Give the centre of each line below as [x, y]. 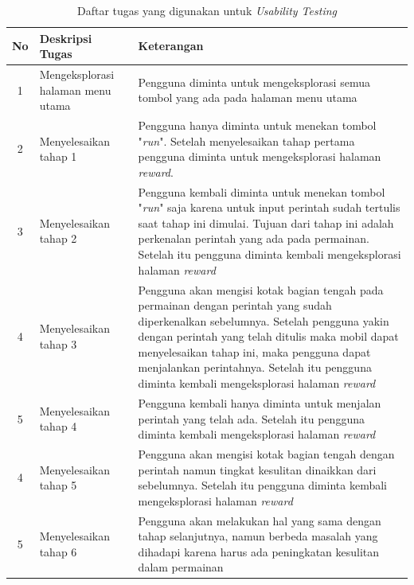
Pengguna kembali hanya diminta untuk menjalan [260, 402]
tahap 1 [58, 156]
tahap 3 [58, 344]
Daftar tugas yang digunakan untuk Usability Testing [207, 10]
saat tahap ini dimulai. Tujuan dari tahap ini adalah [266, 222]
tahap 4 [58, 426]
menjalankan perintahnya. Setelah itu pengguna [255, 367]
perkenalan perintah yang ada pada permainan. [254, 238]
